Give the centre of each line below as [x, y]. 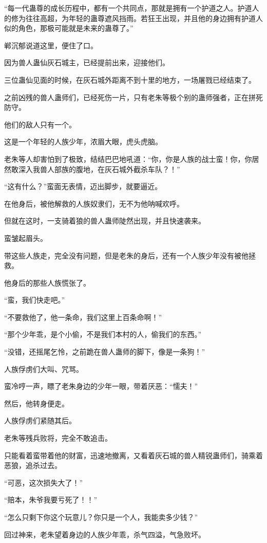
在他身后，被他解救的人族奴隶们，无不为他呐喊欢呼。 [94, 203]
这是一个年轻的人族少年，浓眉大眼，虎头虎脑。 [83, 142]
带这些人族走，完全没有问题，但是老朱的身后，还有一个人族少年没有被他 [126, 255]
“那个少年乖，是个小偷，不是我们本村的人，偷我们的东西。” [103, 334]
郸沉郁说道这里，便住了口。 [51, 45]
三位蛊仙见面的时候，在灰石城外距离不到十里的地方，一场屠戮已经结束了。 [130, 79]
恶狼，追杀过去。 [33, 465]
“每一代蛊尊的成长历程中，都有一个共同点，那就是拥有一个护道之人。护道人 [132, 8]
